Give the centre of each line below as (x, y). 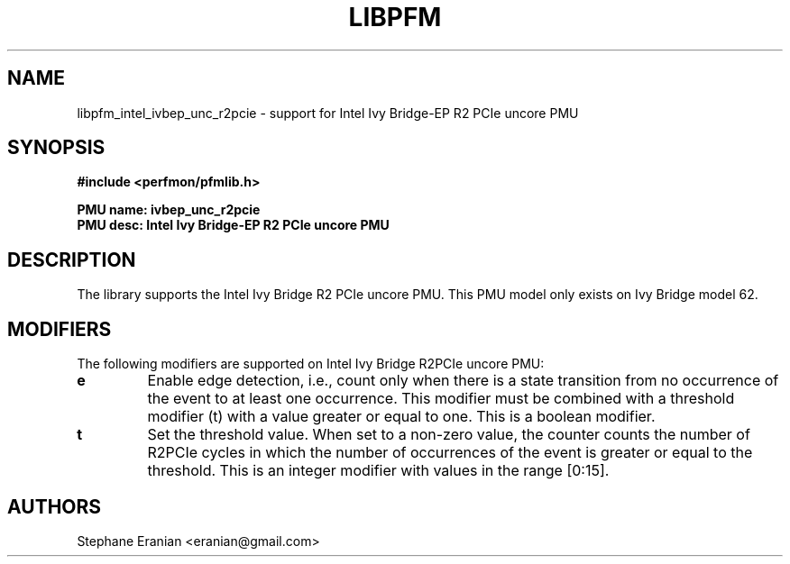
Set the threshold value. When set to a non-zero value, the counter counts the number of (449, 435)
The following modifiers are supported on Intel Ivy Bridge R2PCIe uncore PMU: (311, 364)
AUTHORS (55, 506)
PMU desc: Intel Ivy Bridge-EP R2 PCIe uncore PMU (233, 225)
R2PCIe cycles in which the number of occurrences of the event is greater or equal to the (450, 453)
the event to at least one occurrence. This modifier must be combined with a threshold (441, 399)
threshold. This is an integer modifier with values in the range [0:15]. (378, 471)
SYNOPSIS (56, 148)
